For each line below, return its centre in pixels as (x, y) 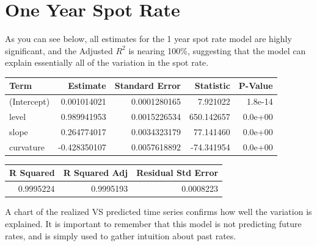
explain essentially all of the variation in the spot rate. (107, 62)
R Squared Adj (96, 173)
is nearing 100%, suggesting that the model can (217, 50)
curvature (27, 146)
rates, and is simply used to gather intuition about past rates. (121, 235)
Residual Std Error (177, 173)
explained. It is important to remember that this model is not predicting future (153, 223)
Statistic (212, 86)
